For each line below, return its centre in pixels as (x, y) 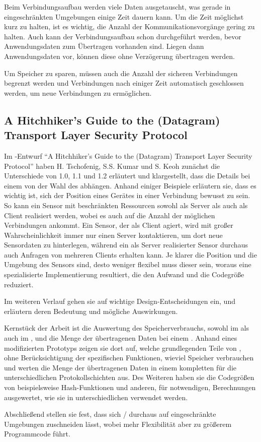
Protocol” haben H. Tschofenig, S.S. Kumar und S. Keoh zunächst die (112, 166)
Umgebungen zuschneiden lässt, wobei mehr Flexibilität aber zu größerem (118, 424)
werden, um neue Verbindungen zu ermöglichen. (78, 92)
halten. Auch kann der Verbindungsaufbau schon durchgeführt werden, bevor (123, 36)
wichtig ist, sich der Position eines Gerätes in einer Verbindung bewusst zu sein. (127, 195)
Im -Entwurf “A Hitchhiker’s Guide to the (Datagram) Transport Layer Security (128, 155)
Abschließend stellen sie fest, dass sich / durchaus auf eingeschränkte (110, 414)
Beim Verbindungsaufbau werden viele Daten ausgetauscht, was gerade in (117, 7)
